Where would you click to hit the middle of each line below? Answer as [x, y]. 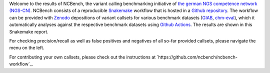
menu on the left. [27, 48]
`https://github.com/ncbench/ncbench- [197, 57]
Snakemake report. [29, 31]
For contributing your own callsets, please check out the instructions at [82, 57]
